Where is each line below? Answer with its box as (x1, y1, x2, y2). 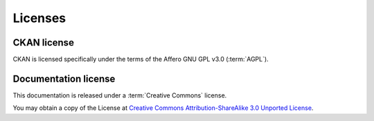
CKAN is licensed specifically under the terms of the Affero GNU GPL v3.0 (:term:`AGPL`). (12, 55, 269, 64)
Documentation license (12, 73, 116, 84)
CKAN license (12, 37, 74, 48)
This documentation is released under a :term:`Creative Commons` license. (12, 91, 227, 100)
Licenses (12, 10, 66, 26)
